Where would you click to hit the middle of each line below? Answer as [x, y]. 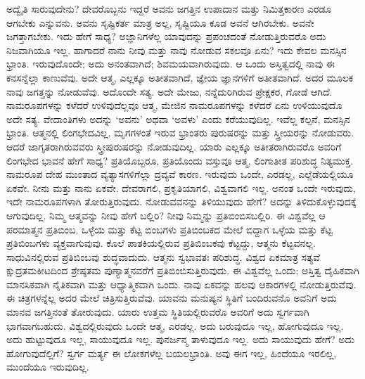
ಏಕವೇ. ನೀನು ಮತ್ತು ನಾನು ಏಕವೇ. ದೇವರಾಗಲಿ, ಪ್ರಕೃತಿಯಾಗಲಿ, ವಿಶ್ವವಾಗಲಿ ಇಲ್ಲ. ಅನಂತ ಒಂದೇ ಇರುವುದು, [181, 187]
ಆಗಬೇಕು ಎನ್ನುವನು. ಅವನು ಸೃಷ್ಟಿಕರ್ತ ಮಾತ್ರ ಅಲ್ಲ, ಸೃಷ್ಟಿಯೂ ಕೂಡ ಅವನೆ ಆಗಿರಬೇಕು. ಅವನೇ [160, 22]
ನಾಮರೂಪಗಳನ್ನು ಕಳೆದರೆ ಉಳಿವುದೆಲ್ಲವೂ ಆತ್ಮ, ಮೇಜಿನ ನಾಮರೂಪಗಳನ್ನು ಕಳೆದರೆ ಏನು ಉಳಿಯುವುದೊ [174, 105]
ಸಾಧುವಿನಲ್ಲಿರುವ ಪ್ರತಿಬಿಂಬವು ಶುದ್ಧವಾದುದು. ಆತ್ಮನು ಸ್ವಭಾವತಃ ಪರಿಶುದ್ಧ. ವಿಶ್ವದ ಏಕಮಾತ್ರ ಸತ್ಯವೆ [163, 256]
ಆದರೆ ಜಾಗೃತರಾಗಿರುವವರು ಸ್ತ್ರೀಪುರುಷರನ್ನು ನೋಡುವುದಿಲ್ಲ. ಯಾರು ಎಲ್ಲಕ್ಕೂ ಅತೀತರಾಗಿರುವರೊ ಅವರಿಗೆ [174, 146]
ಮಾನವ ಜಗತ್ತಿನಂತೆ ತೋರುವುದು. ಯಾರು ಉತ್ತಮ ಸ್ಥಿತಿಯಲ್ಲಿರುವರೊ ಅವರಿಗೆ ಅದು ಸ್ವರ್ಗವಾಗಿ [158, 312]
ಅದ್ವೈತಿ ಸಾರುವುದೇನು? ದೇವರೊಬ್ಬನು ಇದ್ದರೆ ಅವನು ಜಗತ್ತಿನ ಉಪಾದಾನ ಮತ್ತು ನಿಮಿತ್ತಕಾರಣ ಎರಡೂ [169, 8]
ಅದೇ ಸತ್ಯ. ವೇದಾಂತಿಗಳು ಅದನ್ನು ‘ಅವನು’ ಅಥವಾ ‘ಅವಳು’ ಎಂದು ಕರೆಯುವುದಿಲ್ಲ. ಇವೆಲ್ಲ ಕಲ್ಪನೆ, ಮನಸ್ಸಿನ [178, 118]
